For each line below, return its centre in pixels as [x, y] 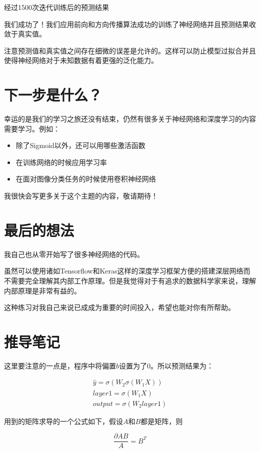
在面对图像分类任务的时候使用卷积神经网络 [86, 179]
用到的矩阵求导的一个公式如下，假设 [63, 421]
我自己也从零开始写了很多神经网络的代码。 [74, 254]
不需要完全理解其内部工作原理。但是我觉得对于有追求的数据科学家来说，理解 [130, 280]
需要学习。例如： [32, 128]
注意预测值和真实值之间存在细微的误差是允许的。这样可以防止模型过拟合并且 [130, 50]
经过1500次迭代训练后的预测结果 [56, 7]
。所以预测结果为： [182, 365]
